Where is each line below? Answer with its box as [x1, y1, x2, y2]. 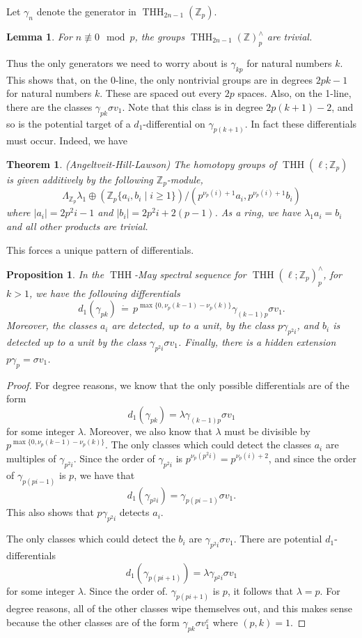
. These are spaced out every [100, 86, 222, 100]
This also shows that [6, 505, 94, 519]
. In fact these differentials [244, 116, 357, 130]
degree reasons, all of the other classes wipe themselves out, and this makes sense [6, 601, 353, 616]
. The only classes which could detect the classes [105, 437, 311, 452]
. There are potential [233, 531, 322, 546]
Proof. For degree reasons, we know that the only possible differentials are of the [6, 377, 349, 392]
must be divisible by [224, 423, 310, 438]
